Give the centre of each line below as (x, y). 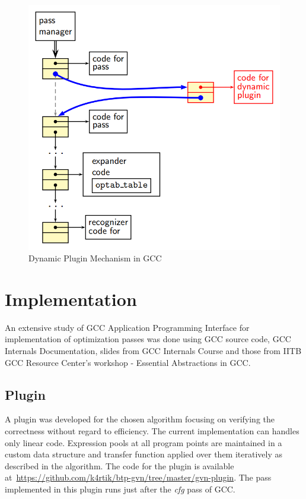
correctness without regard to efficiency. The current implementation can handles (152, 431)
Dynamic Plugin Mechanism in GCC (95, 258)
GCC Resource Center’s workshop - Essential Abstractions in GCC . (128, 362)
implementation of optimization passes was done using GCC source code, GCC (148, 339)
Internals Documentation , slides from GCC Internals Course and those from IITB (153, 351)
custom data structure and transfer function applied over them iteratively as (144, 454)
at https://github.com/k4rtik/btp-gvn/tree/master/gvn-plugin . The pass (138, 477)
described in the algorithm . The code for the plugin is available (119, 465)
